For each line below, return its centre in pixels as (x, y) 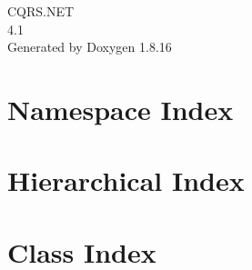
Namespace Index (121, 109)
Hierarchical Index (126, 180)
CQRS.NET (41, 11)
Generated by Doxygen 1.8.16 (90, 47)
